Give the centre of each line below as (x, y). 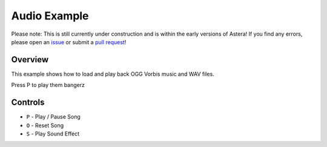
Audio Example (50, 16)
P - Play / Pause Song (54, 117)
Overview (30, 60)
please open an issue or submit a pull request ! (69, 42)
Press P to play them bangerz (48, 85)
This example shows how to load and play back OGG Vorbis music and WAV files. (113, 74)
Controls (28, 103)
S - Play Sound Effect (53, 134)
